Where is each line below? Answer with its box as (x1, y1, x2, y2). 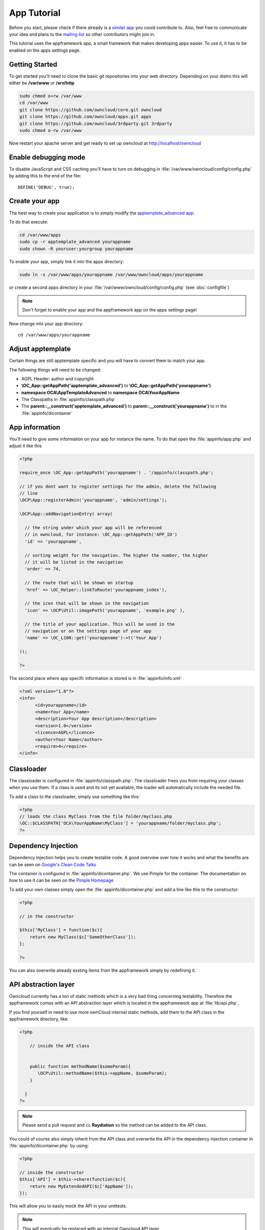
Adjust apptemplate (9, 345, 71, 353)
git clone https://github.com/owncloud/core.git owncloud (19, 107, 162, 113)
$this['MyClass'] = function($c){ (19, 927, 103, 933)
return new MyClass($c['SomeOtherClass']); (29, 934, 136, 940)
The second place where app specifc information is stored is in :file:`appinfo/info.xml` (9, 675, 182, 681)
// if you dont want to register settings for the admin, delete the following (19, 484, 216, 489)
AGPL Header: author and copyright (21, 375, 94, 381)
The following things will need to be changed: (9, 367, 102, 372)
